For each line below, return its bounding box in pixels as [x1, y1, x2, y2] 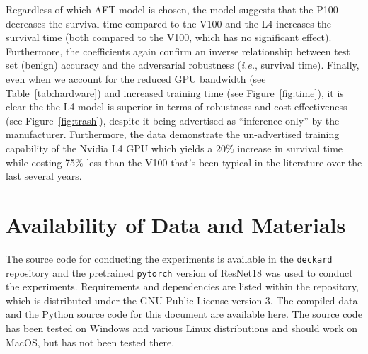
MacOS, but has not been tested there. [6, 334, 175, 349]
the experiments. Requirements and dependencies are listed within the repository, [6, 279, 359, 294]
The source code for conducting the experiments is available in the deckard [6, 251, 333, 265]
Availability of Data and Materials [6, 210, 346, 239]
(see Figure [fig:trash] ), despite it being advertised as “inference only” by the [6, 113, 340, 127]
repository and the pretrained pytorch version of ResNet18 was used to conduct [6, 265, 353, 280]
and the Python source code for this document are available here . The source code [6, 307, 362, 321]
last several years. [6, 169, 82, 183]
